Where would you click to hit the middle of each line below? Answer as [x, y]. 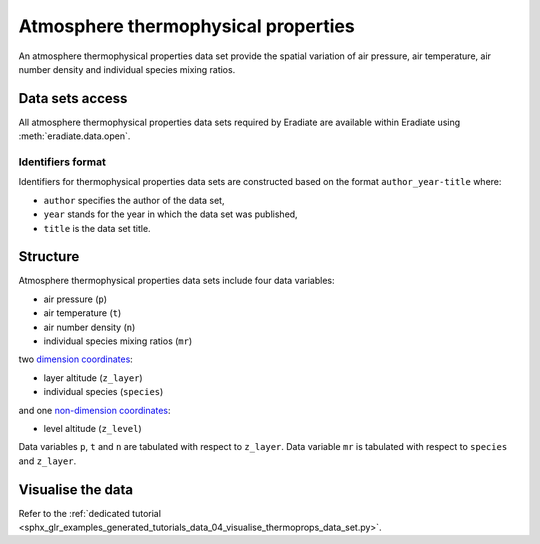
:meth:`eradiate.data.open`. [74, 136]
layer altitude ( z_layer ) [93, 377]
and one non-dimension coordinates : [94, 410]
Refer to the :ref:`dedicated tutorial [90, 513]
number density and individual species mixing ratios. [127, 69]
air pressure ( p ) [75, 299]
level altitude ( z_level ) [92, 428]
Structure [49, 256]
